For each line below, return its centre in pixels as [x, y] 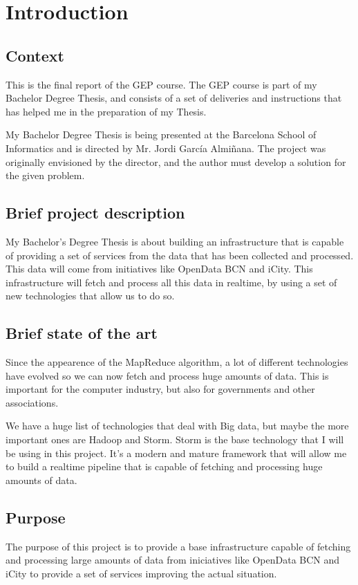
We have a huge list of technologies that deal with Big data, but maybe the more [177, 426]
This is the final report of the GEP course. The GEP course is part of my [161, 84]
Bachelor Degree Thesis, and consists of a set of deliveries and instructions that [174, 98]
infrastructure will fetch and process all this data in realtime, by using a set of [171, 282]
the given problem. [45, 175]
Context [35, 55]
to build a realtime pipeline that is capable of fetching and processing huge [164, 466]
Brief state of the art [82, 333]
